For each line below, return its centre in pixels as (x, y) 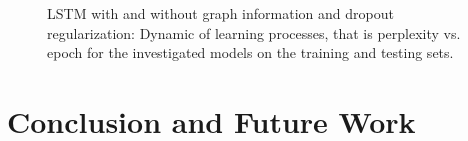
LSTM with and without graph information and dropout (220, 13)
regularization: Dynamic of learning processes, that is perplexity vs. (254, 32)
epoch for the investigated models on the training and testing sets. (250, 52)
